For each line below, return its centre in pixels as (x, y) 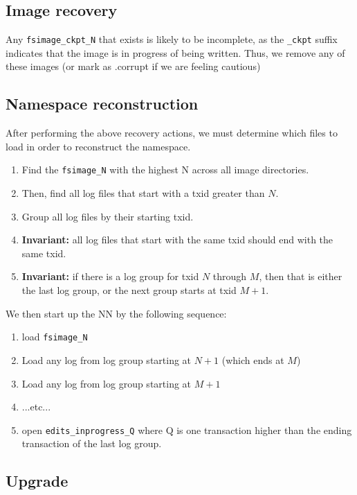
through (230, 276)
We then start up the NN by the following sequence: (116, 313)
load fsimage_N (55, 337)
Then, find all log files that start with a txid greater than (143, 193)
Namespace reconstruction (102, 104)
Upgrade (37, 481)
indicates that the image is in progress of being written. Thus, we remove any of (175, 52)
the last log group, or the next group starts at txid (129, 290)
